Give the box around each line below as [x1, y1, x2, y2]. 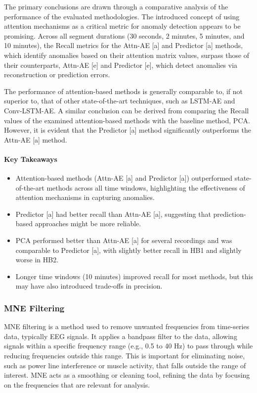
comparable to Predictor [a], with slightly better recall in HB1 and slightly [15, 245, 242, 255]
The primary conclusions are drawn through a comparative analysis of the [4, 1, 228, 11]
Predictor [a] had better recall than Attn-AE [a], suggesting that [15, 208, 211, 219]
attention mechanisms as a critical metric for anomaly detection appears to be [4, 21, 241, 31]
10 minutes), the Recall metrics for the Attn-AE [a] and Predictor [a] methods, [4, 40, 243, 50]
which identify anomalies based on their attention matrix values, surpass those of [4, 49, 250, 60]
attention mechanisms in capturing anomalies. [15, 192, 155, 202]
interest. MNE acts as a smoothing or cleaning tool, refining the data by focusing [4, 370, 250, 380]
